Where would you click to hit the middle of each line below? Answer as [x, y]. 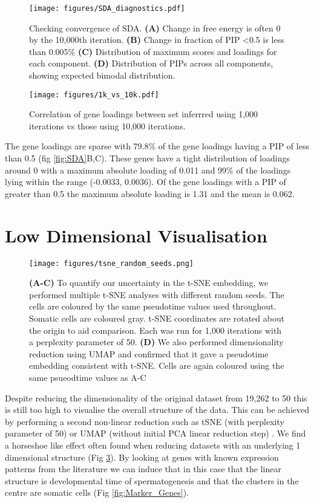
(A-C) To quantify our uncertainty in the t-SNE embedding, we [149, 283]
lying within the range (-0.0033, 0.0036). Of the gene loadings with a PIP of [146, 182]
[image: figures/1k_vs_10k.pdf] [94, 95]
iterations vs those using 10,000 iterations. [107, 125]
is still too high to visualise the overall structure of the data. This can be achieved [157, 410]
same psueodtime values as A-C [88, 377]
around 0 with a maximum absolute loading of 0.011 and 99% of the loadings [148, 170]
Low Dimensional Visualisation [136, 235]
